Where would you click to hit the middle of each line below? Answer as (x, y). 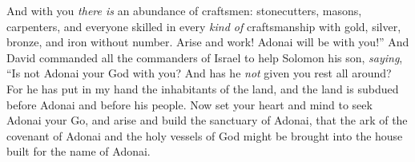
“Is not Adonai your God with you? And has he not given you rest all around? (199, 73)
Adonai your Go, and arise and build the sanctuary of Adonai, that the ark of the (207, 120)
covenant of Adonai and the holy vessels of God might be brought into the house (205, 135)
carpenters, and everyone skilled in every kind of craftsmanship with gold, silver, (204, 26)
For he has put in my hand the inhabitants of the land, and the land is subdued (203, 88)
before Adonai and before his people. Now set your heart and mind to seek (189, 104)
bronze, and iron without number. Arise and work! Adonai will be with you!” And (208, 42)
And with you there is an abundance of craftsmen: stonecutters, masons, (184, 10)
